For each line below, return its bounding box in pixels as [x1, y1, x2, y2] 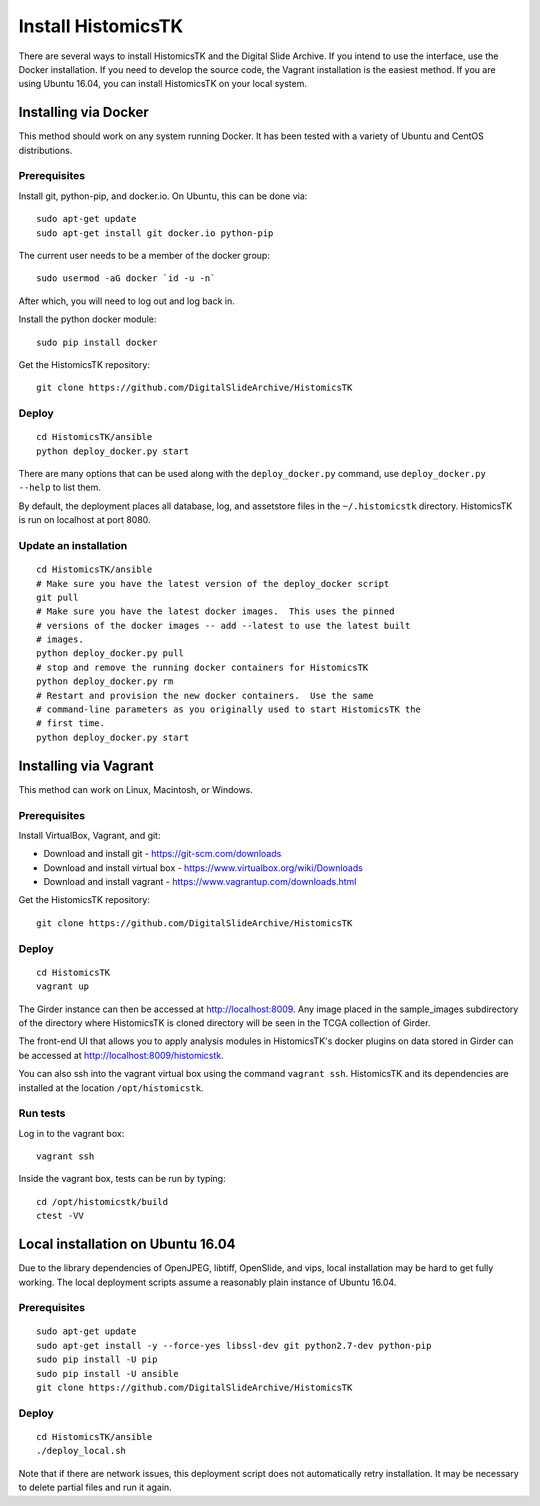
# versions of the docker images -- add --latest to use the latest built [36, 620, 411, 631]
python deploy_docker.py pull [36, 648, 185, 659]
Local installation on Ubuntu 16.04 [18, 1236, 236, 1253]
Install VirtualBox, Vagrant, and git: [18, 829, 161, 841]
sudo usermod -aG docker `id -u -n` [36, 273, 216, 284]
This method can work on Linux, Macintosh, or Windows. [18, 783, 254, 795]
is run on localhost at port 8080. [18, 514, 151, 526]
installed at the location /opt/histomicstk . [18, 1081, 204, 1094]
